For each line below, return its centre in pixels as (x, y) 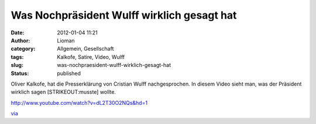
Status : (20, 73)
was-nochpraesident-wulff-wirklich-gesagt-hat (114, 65)
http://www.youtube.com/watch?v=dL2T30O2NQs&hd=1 (79, 102)
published (69, 73)
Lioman (66, 40)
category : (23, 49)
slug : (17, 65)
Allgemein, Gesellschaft (85, 49)
